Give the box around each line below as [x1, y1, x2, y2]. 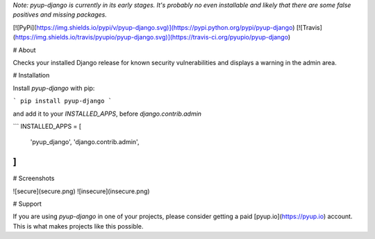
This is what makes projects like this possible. [12, 222, 144, 230]
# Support [12, 200, 42, 208]
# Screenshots [12, 174, 55, 183]
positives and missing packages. [12, 10, 107, 19]
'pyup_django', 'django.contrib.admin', [30, 138, 140, 146]
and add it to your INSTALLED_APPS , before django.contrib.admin [12, 109, 201, 118]
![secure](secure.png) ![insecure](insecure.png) [12, 187, 150, 195]
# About [12, 46, 36, 54]
